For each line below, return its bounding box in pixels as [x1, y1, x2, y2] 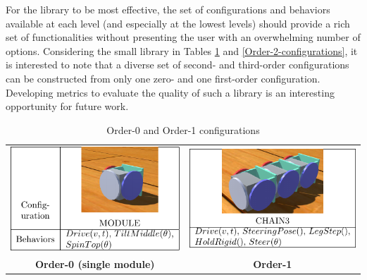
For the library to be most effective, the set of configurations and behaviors [6, 2, 330, 16]
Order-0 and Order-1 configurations [106, 122, 260, 137]
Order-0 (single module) [35, 256, 155, 271]
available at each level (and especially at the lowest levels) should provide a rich [6, 16, 350, 30]
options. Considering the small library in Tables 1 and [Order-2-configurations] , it [6, 43, 358, 58]
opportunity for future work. [6, 99, 129, 114]
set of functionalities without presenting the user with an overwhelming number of [6, 30, 361, 44]
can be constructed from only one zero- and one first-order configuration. [6, 71, 321, 85]
